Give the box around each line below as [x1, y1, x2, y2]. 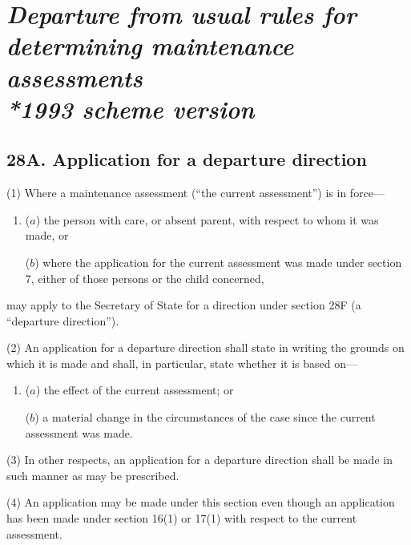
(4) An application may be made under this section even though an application [6, 494, 395, 511]
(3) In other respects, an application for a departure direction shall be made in [6, 451, 393, 468]
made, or [25, 227, 69, 244]
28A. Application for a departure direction [6, 147, 367, 172]
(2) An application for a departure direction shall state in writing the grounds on [6, 339, 405, 356]
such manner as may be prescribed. [6, 466, 179, 483]
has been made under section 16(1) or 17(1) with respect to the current [6, 510, 357, 527]
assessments [6, 60, 143, 94]
